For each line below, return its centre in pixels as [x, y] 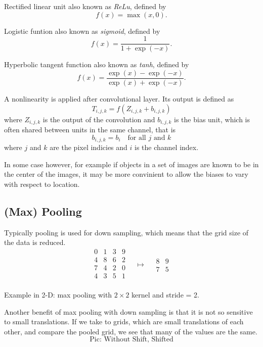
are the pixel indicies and [89, 147]
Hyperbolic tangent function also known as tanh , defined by [97, 64]
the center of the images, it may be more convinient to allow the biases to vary [126, 174]
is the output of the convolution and [99, 119]
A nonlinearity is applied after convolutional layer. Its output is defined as [119, 98]
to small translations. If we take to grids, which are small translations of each [124, 321]
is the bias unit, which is [212, 119]
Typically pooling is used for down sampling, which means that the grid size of [126, 232]
